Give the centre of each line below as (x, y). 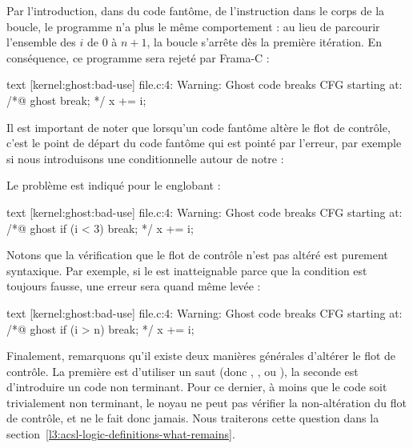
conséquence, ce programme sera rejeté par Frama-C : (138, 57)
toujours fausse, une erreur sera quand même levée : (134, 286)
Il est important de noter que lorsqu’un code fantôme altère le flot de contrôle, (198, 127)
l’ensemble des (41, 42)
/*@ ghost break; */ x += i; (76, 100)
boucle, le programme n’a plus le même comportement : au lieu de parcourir (193, 26)
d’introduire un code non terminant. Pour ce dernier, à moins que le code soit (197, 387)
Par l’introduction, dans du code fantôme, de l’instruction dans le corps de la (196, 10)
